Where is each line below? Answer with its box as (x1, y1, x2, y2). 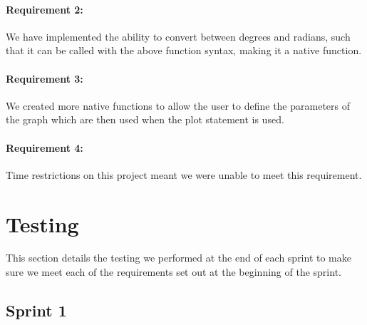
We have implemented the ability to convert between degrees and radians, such (6, 29, 351, 43)
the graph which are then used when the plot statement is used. (6, 112, 284, 127)
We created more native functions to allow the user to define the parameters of (6, 98, 350, 113)
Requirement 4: (6, 140, 83, 155)
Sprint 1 (6, 299, 67, 321)
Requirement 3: (6, 71, 83, 86)
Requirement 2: (6, 1, 83, 16)
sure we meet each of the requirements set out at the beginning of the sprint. (6, 264, 341, 279)
